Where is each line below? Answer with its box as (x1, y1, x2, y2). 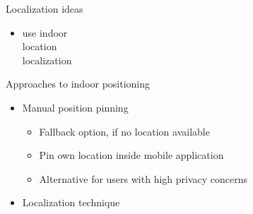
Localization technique (22, 195, 120, 210)
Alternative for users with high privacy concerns (39, 171, 248, 186)
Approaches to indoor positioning (6, 76, 151, 91)
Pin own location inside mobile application (39, 148, 224, 162)
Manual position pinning (22, 100, 129, 114)
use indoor (22, 25, 68, 40)
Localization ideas (6, 1, 83, 16)
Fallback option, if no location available (39, 124, 210, 138)
